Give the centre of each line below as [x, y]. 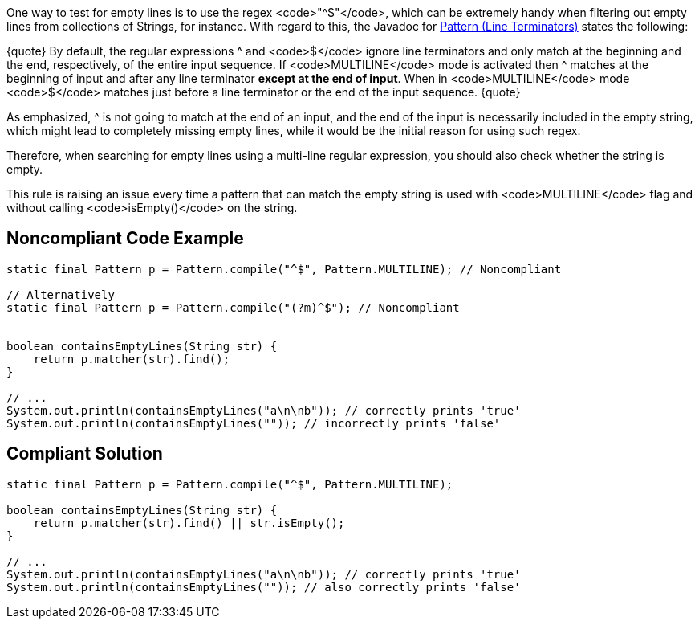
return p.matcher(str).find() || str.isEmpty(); [189, 523]
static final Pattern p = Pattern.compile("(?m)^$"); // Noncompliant [233, 307]
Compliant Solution [85, 454]
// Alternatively [61, 294]
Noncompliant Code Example [125, 239]
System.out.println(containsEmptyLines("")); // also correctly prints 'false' [264, 587]
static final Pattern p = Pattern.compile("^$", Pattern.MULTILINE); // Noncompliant [284, 269]
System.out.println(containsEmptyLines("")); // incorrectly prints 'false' [254, 423]
